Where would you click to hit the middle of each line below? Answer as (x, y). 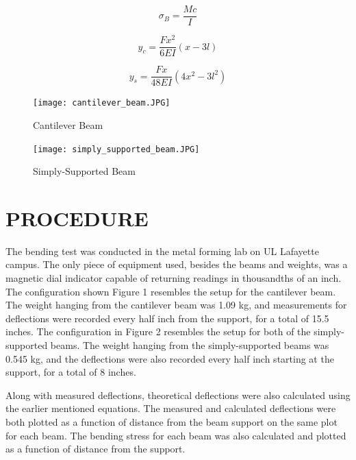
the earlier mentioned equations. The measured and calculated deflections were (171, 408)
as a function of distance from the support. (96, 449)
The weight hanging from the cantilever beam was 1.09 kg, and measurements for (176, 305)
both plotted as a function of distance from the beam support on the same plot (171, 422)
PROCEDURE (77, 218)
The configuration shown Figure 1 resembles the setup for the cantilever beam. (171, 291)
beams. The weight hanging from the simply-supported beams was (190, 345)
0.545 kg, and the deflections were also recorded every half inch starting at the (170, 358)
